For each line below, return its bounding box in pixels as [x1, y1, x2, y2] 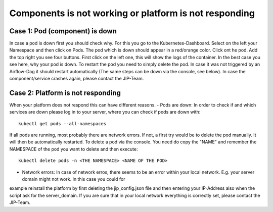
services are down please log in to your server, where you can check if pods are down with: [9, 109, 201, 115]
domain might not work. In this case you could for [22, 176, 125, 182]
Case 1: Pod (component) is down [9, 27, 117, 35]
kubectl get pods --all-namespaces [18, 121, 107, 126]
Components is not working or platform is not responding [9, 8, 255, 19]
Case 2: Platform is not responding [9, 88, 121, 97]
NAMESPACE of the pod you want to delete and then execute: [9, 146, 138, 152]
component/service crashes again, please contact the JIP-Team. [9, 76, 144, 82]
